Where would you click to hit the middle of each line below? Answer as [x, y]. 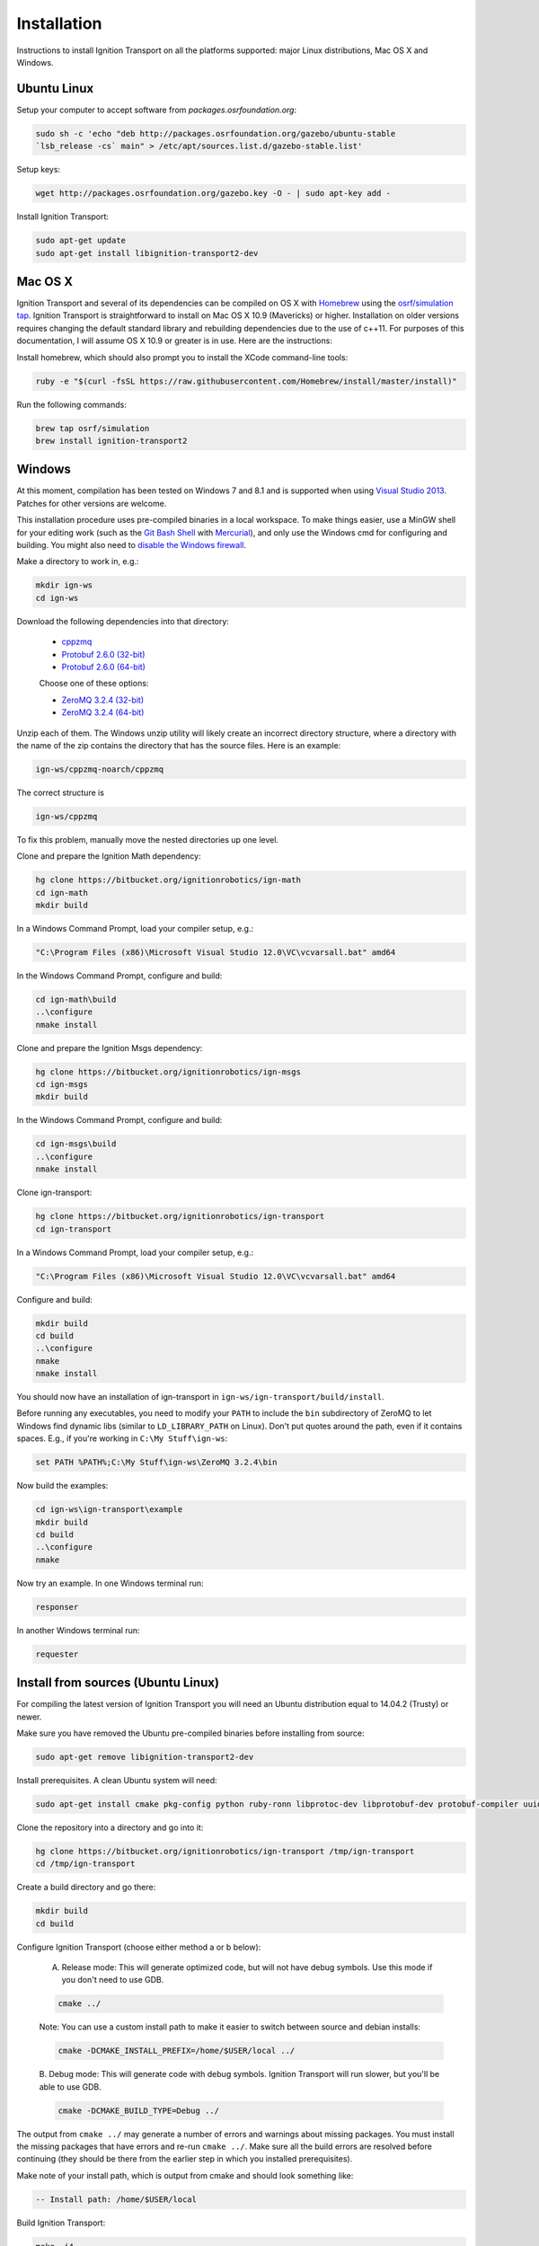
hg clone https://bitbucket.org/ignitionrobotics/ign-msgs [168, 1072]
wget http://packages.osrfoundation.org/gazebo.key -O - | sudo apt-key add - [213, 194]
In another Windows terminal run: [78, 1630]
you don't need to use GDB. [113, 1980]
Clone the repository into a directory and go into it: [110, 1827]
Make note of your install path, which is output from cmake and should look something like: [185, 2175]
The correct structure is [61, 792]
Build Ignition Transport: [61, 2223]
